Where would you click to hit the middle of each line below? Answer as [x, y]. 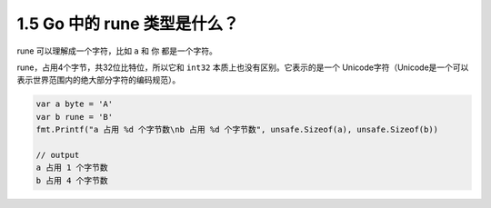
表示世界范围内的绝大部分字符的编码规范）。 [99, 80]
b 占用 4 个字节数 [72, 180]
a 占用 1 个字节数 [72, 168]
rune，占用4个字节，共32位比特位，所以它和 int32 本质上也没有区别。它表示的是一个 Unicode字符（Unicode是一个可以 [243, 67]
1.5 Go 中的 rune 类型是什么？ [128, 24]
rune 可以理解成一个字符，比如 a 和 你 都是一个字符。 [117, 51]
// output [58, 155]
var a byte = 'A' [75, 104]
